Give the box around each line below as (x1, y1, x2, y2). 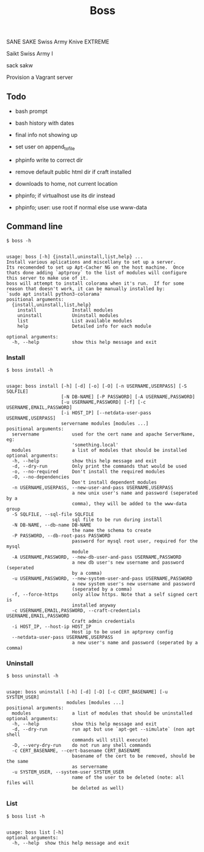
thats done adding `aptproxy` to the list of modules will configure (6, 269, 188, 275)
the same (6, 759, 29, 765)
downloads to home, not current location (15, 180, 118, 187)
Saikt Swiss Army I (6, 50, 53, 57)
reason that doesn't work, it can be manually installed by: (6, 285, 166, 292)
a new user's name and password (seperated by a (71, 639, 199, 646)
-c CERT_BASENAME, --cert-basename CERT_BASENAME (12, 748, 140, 754)
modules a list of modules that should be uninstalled (12, 710, 192, 716)
